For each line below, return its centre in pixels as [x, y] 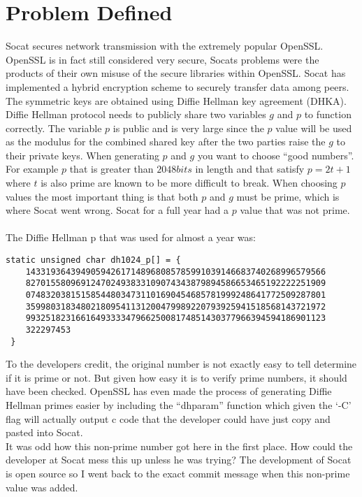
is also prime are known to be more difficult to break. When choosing [189, 183]
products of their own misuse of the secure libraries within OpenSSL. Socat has [176, 73]
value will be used [314, 128]
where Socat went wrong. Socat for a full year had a [117, 210]
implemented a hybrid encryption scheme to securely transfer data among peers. [178, 86]
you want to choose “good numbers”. [276, 155]
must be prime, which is [288, 196]
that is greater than [111, 169]
